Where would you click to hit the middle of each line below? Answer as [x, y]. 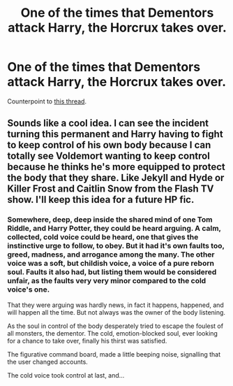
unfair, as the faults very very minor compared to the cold [107, 281]
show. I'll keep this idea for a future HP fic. [101, 200]
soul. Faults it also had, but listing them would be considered [112, 272]
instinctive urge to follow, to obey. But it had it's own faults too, [116, 246]
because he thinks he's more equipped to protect [116, 167]
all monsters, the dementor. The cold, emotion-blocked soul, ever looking [113, 333]
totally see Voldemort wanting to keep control [109, 156]
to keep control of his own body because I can [109, 145]
